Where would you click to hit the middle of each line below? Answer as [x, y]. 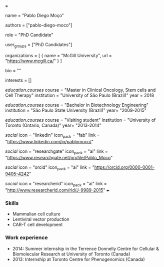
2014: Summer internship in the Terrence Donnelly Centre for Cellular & [85, 248]
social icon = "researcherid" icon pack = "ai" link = [56, 184]
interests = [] [18, 80]
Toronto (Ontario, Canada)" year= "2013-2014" [53, 125]
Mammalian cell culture [36, 214]
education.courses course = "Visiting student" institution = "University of [80, 120]
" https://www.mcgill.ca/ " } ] [34, 61]
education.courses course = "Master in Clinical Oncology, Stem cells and [80, 90]
